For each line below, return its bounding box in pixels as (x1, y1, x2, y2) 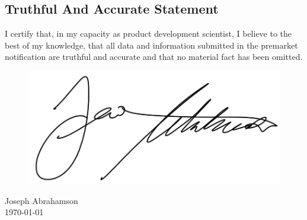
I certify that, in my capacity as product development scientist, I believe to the (5, 27, 292, 40)
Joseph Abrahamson (5, 194, 78, 206)
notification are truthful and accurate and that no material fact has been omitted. (5, 50, 303, 63)
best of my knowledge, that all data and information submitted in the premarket (5, 39, 298, 51)
